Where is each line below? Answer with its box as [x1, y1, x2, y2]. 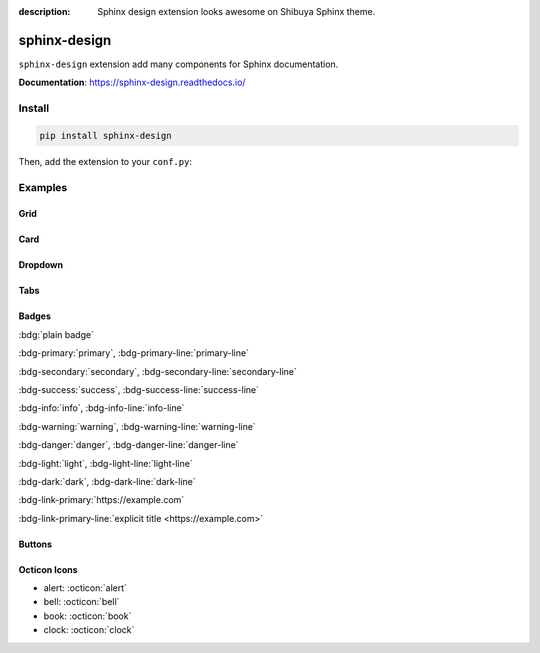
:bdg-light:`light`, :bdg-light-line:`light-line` [18, 457, 194, 469]
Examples [18, 180, 68, 194]
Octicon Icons [18, 563, 79, 575]
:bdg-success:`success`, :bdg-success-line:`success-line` [18, 383, 260, 395]
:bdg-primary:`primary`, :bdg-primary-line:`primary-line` [18, 347, 250, 359]
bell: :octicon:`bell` [43, 596, 120, 608]
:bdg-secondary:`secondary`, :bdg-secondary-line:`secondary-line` [18, 365, 297, 377]
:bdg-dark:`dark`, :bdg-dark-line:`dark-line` [18, 475, 196, 487]
